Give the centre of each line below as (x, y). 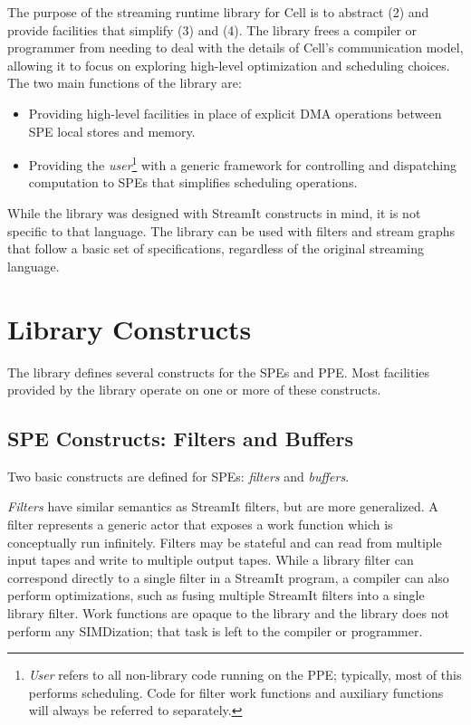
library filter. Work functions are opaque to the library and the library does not (228, 613)
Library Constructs (130, 328)
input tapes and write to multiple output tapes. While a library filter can (211, 560)
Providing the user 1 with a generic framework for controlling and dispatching (243, 163)
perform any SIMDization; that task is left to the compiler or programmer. (215, 630)
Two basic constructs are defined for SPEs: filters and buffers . (178, 476)
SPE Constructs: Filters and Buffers (180, 439)
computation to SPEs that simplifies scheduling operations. (193, 182)
